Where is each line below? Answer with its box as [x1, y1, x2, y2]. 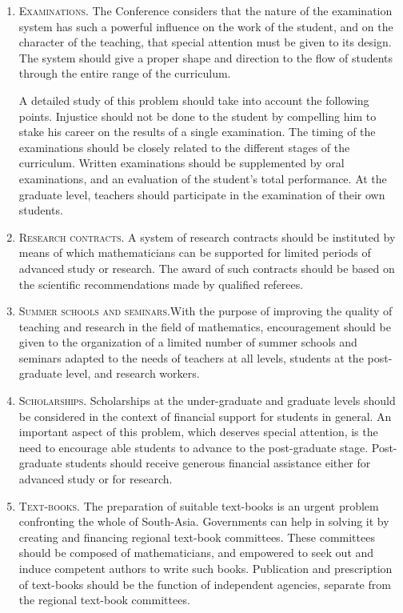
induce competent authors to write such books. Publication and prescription [18, 560, 393, 576]
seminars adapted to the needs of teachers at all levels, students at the [18, 349, 364, 366]
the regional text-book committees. [18, 591, 190, 608]
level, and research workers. [66, 365, 200, 382]
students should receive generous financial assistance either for [66, 455, 371, 471]
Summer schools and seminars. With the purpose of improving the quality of [18, 302, 393, 319]
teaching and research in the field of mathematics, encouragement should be [18, 318, 391, 335]
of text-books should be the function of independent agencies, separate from [18, 575, 391, 592]
